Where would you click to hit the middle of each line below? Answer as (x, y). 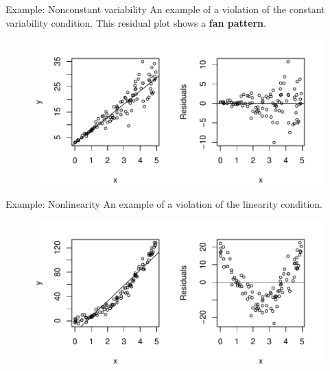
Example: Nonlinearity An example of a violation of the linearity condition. (164, 203)
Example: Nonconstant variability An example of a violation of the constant (165, 9)
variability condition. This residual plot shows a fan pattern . (136, 22)
